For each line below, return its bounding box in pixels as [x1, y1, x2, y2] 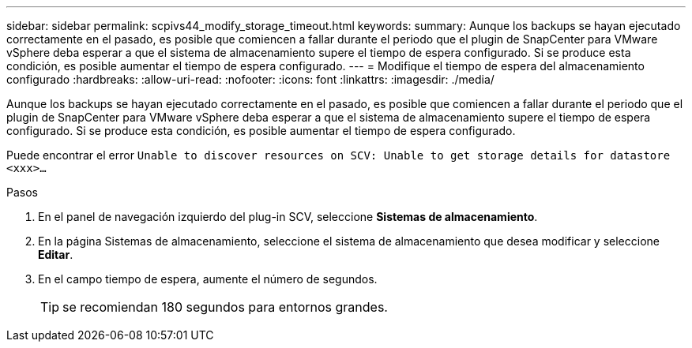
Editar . [38, 248, 73, 261]
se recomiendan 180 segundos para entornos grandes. [62, 299, 388, 315]
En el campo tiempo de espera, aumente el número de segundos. [38, 272, 378, 286]
